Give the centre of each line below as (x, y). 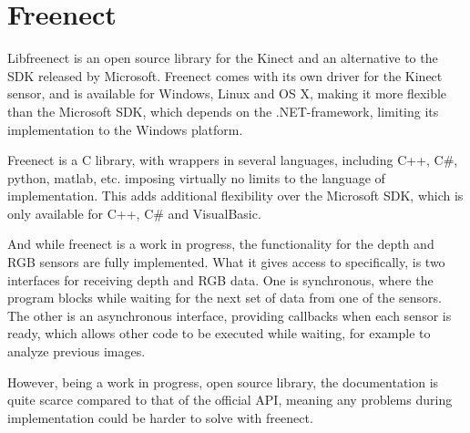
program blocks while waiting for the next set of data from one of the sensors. (225, 298)
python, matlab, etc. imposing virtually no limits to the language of (196, 177)
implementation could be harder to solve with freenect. (160, 417)
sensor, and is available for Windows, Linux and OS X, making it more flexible (227, 93)
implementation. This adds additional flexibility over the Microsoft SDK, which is (235, 196)
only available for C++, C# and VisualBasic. (134, 213)
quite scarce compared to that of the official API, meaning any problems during (230, 400)
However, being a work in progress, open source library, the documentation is (223, 381)
